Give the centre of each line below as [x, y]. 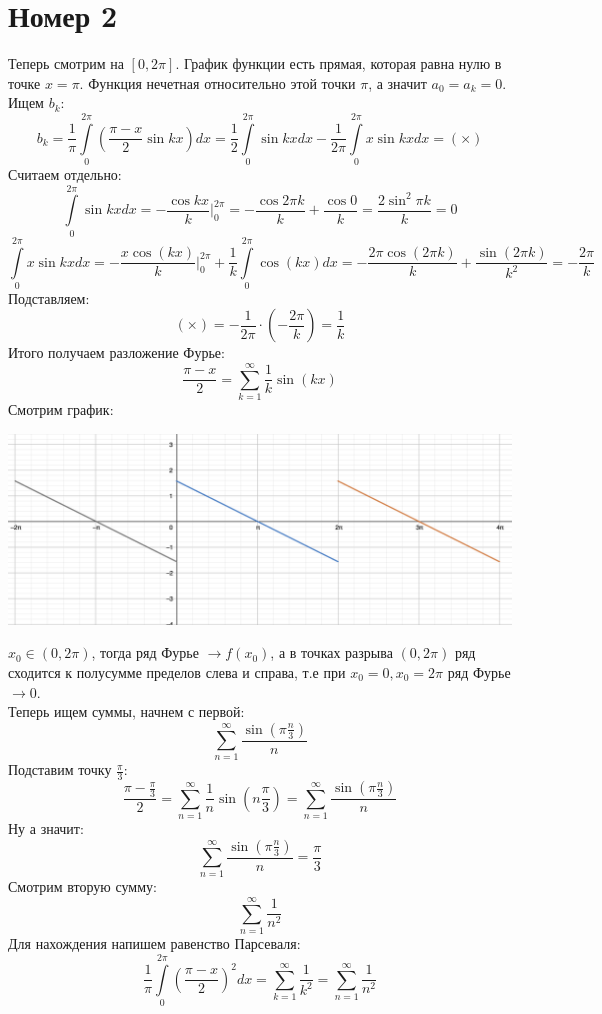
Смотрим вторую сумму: [82, 886]
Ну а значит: [46, 828]
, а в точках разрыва [331, 652]
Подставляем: [49, 297]
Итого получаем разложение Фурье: [116, 352]
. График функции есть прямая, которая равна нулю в [338, 63]
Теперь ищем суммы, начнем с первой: [126, 711]
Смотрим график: [61, 409]
